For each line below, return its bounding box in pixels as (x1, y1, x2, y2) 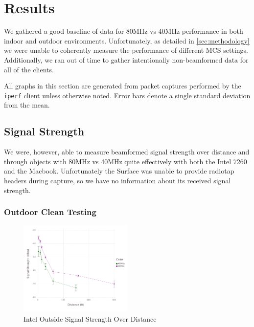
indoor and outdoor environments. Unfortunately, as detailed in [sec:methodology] (4, 35, 250, 45)
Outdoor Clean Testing (4, 206, 96, 218)
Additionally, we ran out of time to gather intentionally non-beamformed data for (4, 54, 249, 65)
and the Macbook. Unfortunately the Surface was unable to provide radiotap (4, 166, 234, 176)
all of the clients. (4, 64, 54, 74)
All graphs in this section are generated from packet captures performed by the (4, 81, 241, 91)
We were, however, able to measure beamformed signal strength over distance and (4, 147, 250, 157)
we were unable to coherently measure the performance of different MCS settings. (4, 45, 248, 55)
